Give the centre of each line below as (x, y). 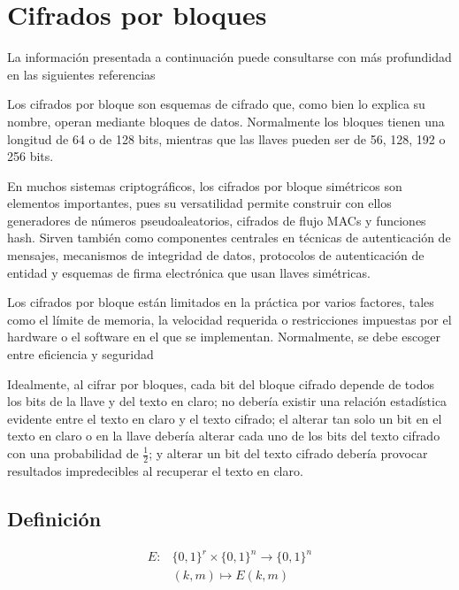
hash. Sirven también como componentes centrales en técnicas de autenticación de (229, 238)
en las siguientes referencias (81, 74)
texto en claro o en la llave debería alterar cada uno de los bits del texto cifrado (224, 436)
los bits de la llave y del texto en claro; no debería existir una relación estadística (227, 401)
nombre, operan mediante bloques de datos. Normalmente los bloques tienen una (226, 121)
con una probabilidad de (73, 453)
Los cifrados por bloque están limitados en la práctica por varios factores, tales (221, 302)
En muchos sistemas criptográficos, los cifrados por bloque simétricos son (205, 185)
